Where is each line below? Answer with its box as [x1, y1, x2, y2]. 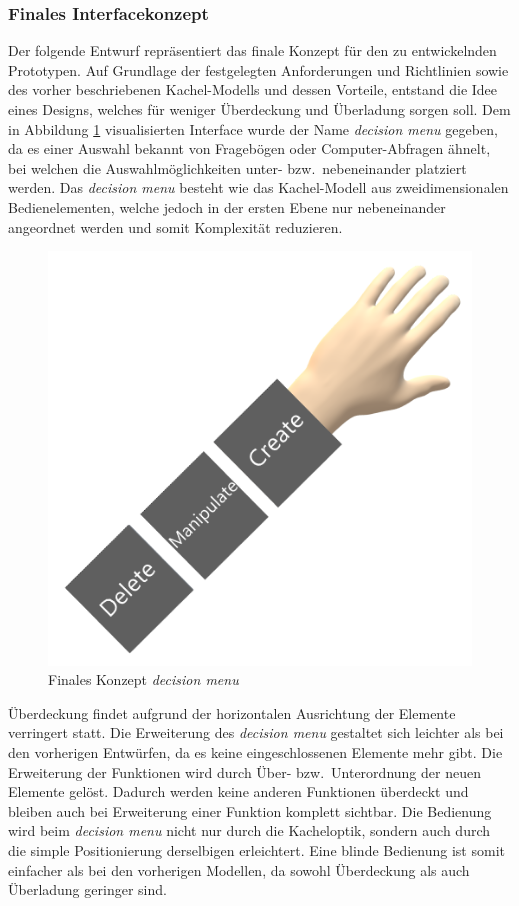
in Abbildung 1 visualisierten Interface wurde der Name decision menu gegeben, [8, 118, 498, 139]
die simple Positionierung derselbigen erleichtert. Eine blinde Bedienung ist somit [8, 839, 505, 860]
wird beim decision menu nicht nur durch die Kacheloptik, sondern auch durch [8, 820, 491, 841]
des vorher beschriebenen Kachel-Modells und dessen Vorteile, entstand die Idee [8, 79, 498, 100]
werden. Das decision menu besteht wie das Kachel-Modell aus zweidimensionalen [8, 177, 509, 198]
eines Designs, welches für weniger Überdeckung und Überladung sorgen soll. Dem [8, 99, 511, 119]
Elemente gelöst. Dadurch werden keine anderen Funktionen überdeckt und [8, 781, 469, 802]
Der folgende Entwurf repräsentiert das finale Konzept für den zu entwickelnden [8, 40, 497, 61]
